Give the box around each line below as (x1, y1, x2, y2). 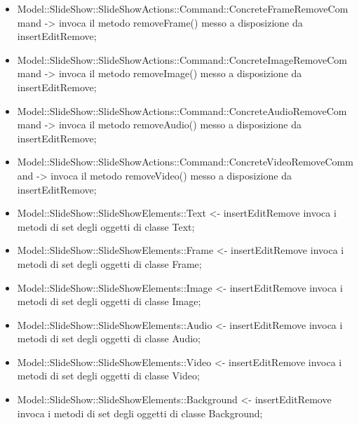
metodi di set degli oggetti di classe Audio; (17, 331, 201, 346)
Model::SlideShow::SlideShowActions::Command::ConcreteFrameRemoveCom (17, 1, 348, 15)
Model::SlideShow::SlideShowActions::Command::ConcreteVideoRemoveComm (17, 154, 353, 169)
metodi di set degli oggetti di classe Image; (17, 294, 201, 309)
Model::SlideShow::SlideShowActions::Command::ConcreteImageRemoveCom (17, 52, 347, 67)
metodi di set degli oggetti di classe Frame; (17, 256, 202, 271)
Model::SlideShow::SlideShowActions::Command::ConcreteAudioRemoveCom (17, 103, 347, 118)
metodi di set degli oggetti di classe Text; (17, 219, 195, 234)
